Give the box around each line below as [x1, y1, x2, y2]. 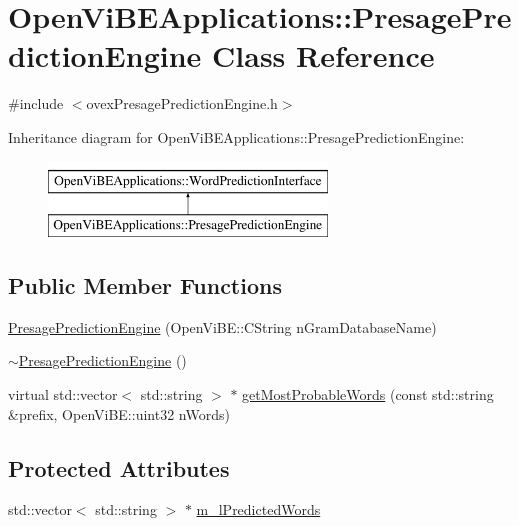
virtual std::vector [8, 384, 118, 405]
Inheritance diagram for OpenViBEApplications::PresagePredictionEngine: [8, 126, 465, 147]
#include [8, 93, 64, 114]
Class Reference [212, 35, 435, 76]
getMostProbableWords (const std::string [242, 384, 494, 405]
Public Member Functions [8, 270, 282, 301]
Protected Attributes [8, 452, 230, 483]
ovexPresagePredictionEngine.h [86, 93, 278, 114]
